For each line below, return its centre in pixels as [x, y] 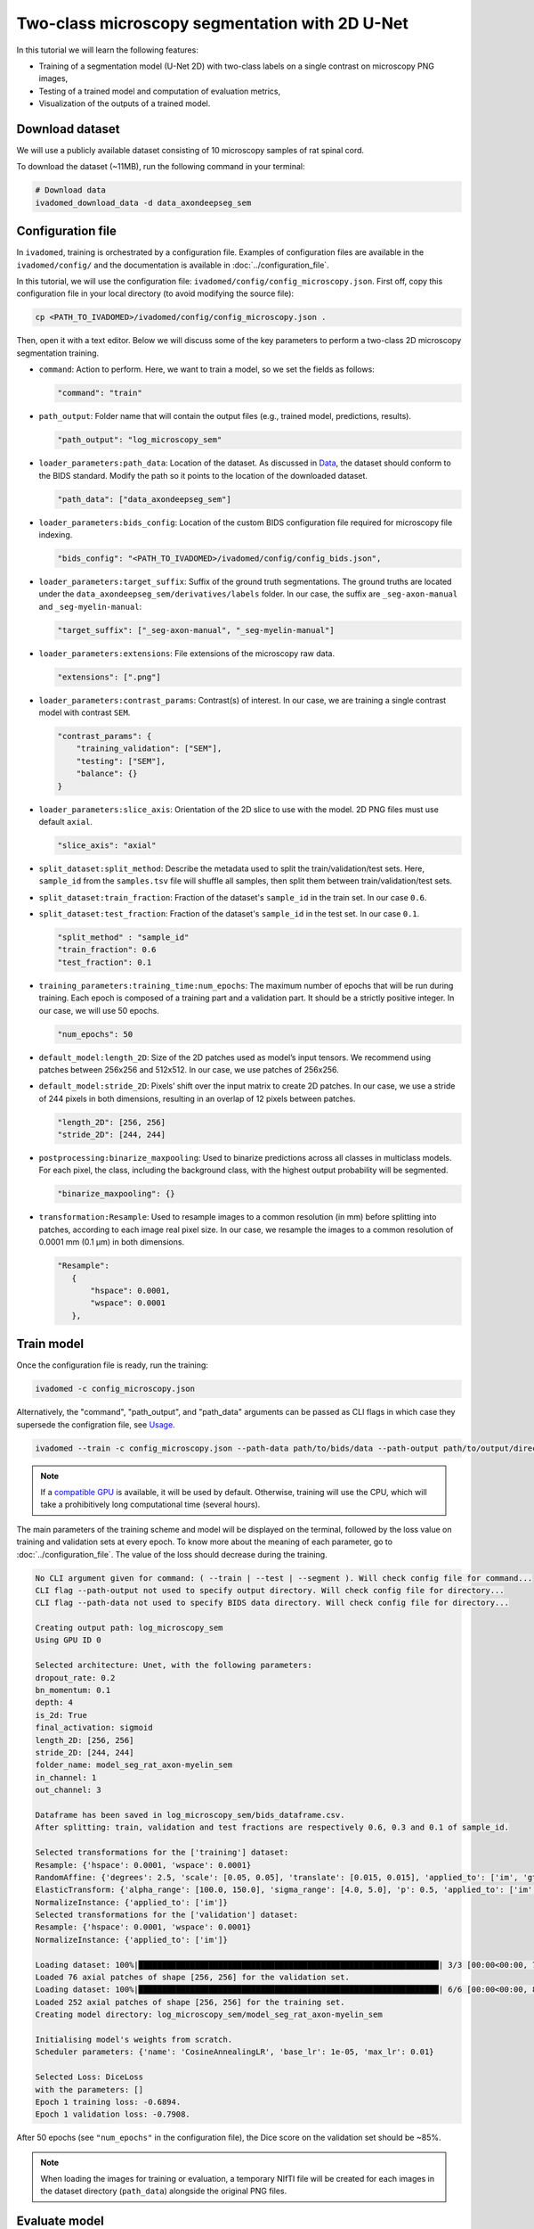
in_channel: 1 [66, 1777]
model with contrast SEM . [85, 712]
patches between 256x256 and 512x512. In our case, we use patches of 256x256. [189, 1069]
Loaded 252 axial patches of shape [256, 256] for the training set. [190, 2002]
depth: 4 [54, 1703]
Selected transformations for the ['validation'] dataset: [166, 1915]
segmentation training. [58, 353]
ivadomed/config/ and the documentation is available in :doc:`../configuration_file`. [173, 265]
